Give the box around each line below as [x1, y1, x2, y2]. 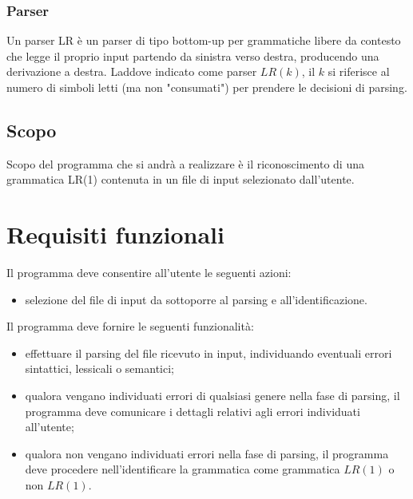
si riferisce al [328, 63, 390, 80]
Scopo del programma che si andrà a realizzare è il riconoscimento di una [6, 155, 364, 172]
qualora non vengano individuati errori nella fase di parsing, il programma [25, 445, 389, 461]
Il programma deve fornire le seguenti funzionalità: [6, 318, 254, 335]
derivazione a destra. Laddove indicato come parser [6, 63, 257, 80]
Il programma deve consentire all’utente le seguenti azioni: [6, 264, 292, 281]
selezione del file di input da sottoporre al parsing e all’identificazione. [25, 291, 367, 307]
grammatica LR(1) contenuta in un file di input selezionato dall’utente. [6, 171, 355, 188]
